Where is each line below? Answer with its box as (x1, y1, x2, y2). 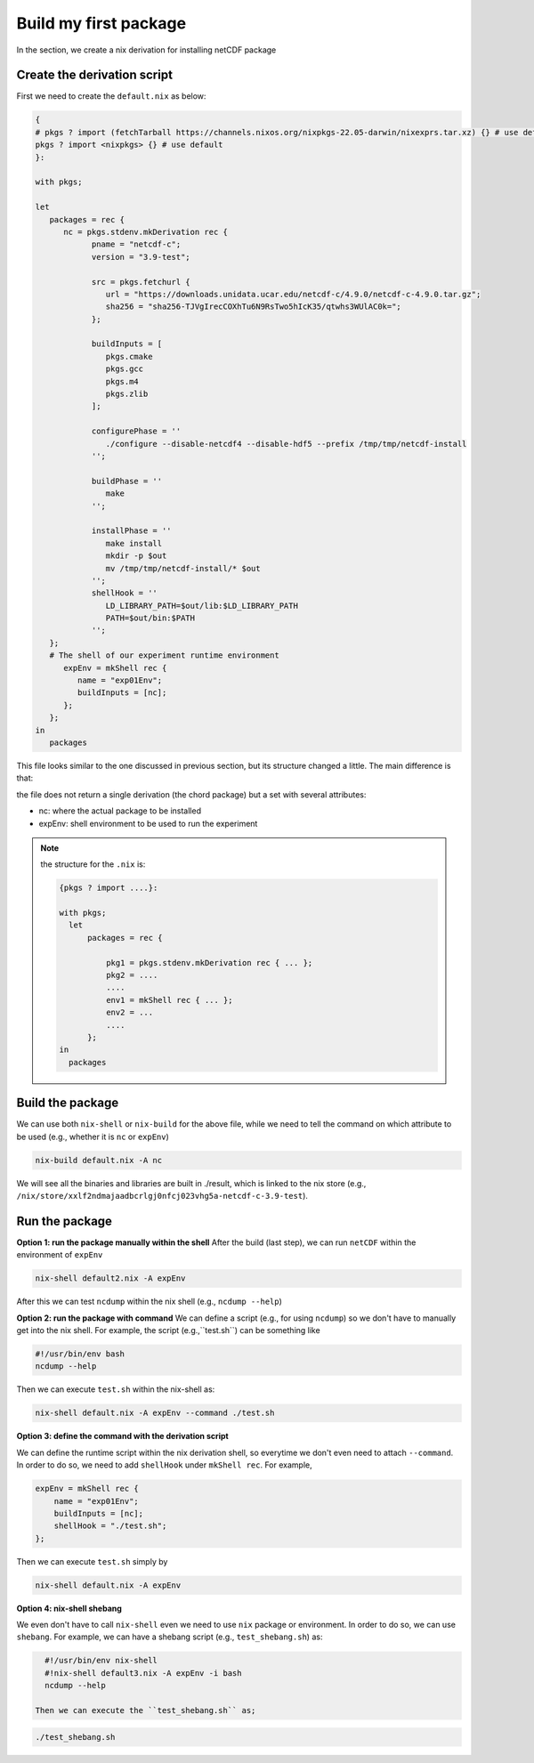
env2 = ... (105, 1007, 154, 1018)
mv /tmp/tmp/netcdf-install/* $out (105, 563, 262, 573)
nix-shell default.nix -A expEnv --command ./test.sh (35, 1408, 275, 1419)
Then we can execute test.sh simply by (16, 1556, 168, 1566)
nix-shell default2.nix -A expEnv (35, 1274, 186, 1283)
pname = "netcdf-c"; (91, 239, 182, 249)
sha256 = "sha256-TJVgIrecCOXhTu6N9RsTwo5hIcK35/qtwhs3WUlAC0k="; (105, 302, 402, 311)
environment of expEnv (16, 1249, 103, 1260)
